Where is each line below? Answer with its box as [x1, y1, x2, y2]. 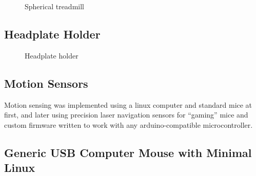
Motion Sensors [4, 75, 88, 91]
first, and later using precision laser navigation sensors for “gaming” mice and [4, 109, 248, 120]
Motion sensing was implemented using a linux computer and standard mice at [4, 99, 252, 110]
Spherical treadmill [25, 1, 84, 11]
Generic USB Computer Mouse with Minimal [4, 144, 252, 160]
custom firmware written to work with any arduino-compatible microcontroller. [4, 119, 253, 130]
